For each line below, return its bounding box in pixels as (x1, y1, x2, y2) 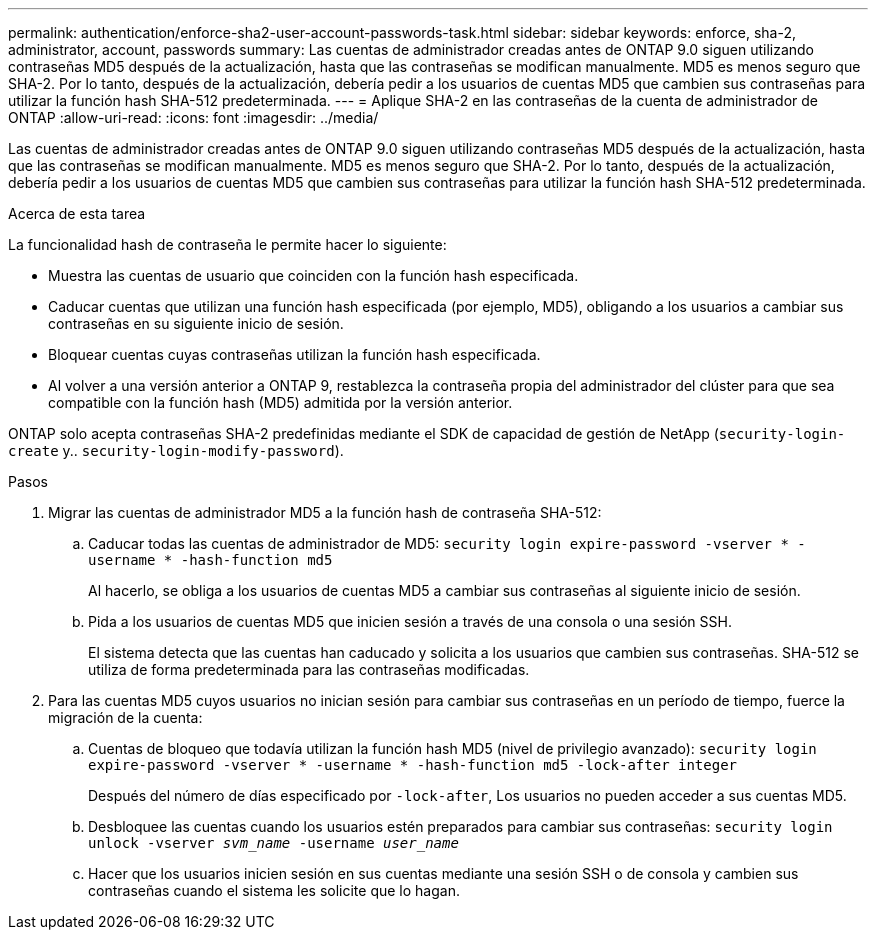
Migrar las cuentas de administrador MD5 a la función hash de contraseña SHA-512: (48, 504, 602, 521)
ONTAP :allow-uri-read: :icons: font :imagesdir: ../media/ (8, 109, 379, 126)
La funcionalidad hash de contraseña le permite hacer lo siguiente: (8, 236, 447, 253)
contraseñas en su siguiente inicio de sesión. (48, 315, 344, 332)
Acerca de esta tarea (8, 205, 146, 222)
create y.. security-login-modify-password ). (8, 442, 344, 459)
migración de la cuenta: (48, 709, 203, 726)
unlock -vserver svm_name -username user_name (88, 835, 459, 851)
